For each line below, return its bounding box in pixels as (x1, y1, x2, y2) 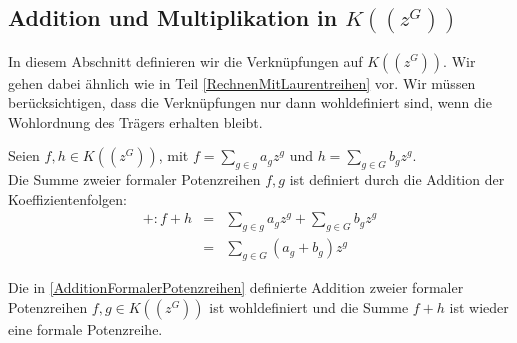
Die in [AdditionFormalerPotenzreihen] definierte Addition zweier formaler (8, 277, 464, 298)
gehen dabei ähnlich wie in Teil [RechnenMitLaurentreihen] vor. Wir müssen (8, 72, 476, 93)
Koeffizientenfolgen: (8, 188, 127, 209)
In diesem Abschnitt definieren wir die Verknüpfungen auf (8, 50, 363, 71)
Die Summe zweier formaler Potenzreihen (8, 169, 261, 190)
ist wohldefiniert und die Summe (209, 296, 409, 317)
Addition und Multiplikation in (8, 2, 338, 33)
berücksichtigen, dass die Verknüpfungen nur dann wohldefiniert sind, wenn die (8, 92, 492, 113)
